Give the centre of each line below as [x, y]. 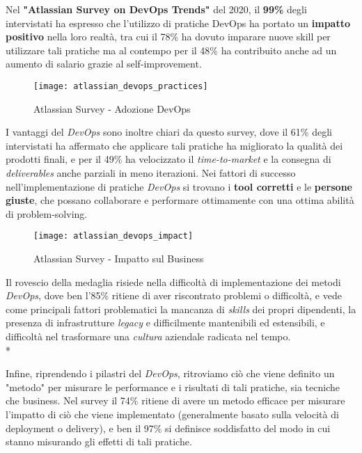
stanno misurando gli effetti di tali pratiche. [99, 442]
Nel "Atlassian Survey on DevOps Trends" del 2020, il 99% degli [156, 9]
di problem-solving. [47, 213]
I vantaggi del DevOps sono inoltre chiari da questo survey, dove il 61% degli [169, 132]
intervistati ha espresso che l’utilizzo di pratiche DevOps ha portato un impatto [178, 23]
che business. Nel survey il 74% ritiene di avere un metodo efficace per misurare [175, 400]
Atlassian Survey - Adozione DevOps [112, 108]
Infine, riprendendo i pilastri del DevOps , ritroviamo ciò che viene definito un [170, 373]
